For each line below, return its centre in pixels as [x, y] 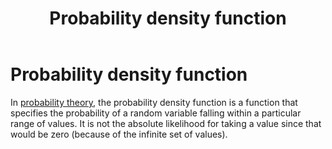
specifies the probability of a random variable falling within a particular [156, 113]
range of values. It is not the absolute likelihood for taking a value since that [166, 123]
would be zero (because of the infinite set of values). [119, 134]
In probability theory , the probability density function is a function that [154, 102]
